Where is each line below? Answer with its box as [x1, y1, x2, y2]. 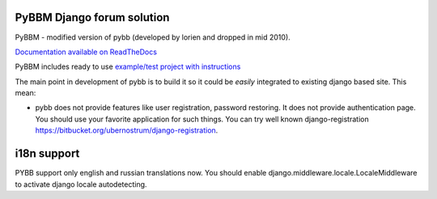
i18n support [15, 146, 80, 161]
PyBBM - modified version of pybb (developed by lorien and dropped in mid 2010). [15, 32, 291, 42]
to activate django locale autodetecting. [15, 179, 147, 189]
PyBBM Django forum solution [15, 11, 170, 24]
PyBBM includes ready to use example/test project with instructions [15, 61, 241, 72]
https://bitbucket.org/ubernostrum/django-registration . [35, 125, 218, 135]
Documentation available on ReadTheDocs [15, 47, 158, 57]
